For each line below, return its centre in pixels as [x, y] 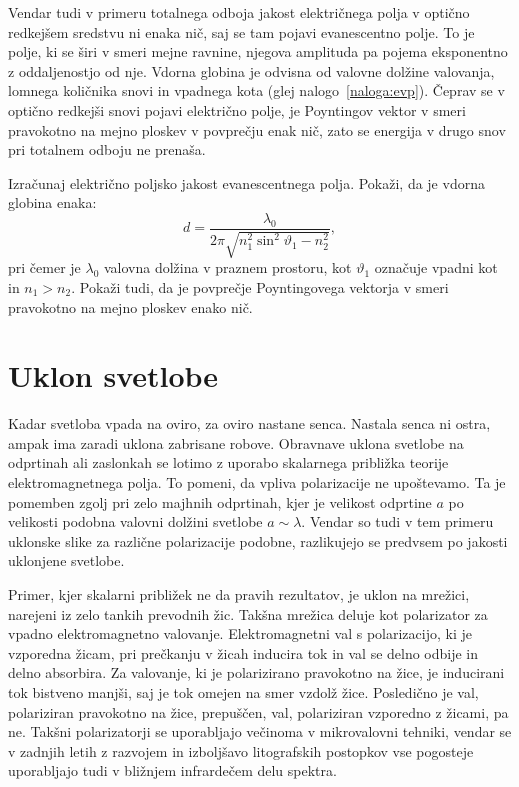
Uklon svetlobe [113, 375]
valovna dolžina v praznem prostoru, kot [227, 267]
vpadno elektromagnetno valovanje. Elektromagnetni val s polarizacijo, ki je [240, 633]
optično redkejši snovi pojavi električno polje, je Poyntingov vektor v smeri [237, 109]
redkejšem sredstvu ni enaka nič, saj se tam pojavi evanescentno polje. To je [241, 31]
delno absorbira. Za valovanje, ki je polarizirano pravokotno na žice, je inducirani [256, 672]
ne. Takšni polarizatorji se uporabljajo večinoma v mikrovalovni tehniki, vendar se [260, 731]
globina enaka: [52, 202]
